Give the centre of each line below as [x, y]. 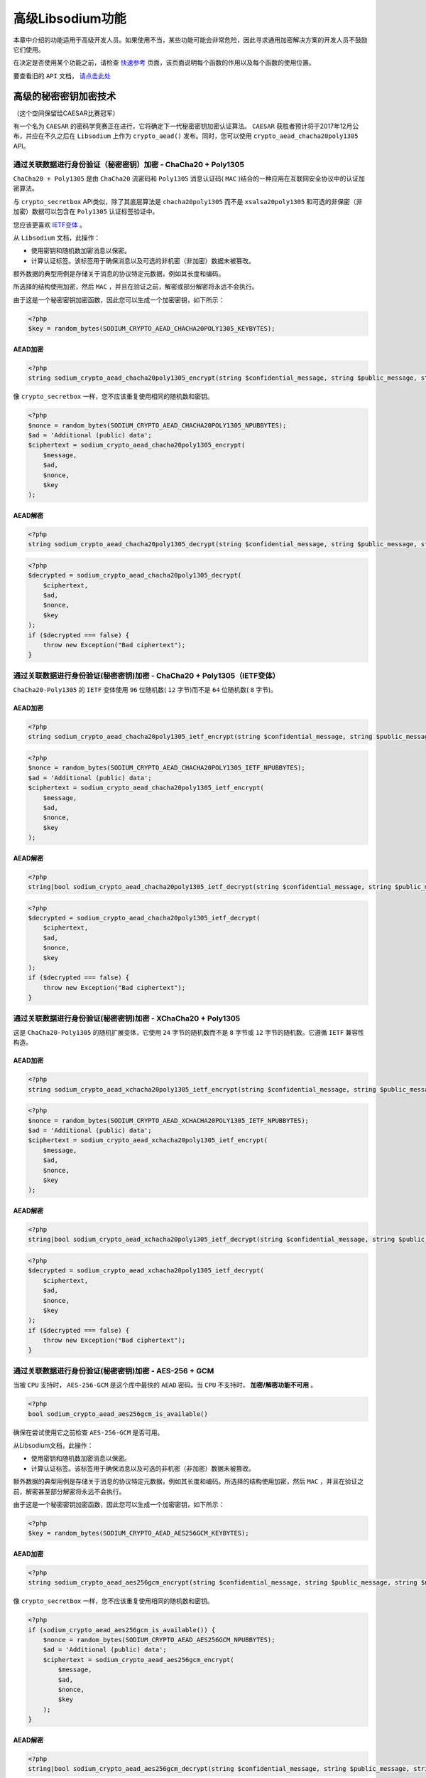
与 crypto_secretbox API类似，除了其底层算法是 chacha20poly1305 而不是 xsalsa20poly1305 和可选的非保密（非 [188, 201]
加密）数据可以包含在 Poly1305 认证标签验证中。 [86, 212]
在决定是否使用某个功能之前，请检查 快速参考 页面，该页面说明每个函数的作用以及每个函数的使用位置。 [164, 63]
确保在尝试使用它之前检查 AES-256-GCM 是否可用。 [88, 1432]
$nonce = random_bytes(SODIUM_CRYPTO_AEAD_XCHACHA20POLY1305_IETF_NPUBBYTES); [168, 1120]
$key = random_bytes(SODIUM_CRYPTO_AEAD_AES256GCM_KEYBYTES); [138, 1533]
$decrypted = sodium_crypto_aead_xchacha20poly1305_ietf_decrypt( [146, 1271]
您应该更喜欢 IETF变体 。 [50, 225]
